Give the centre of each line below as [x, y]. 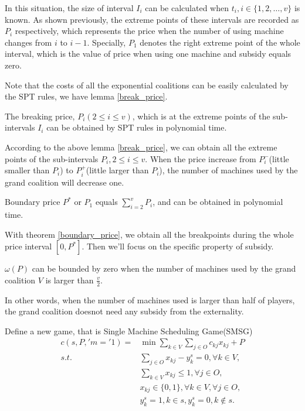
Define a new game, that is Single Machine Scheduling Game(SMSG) [129, 330]
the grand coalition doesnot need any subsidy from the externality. [124, 311]
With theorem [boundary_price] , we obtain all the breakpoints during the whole [149, 234]
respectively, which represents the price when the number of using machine [149, 31]
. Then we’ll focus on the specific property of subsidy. [178, 246]
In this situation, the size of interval [69, 8]
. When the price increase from [201, 158]
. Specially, [106, 42]
